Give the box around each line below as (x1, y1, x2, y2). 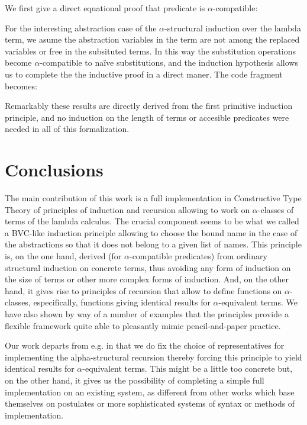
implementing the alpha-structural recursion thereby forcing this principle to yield (5, 350, 302, 363)
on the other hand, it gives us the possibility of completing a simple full (5, 374, 264, 386)
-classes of (257, 203, 294, 215)
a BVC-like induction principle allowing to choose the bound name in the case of (5, 226, 298, 239)
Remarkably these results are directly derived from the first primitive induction (5, 99, 293, 112)
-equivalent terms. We (218, 296, 298, 308)
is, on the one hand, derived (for (5, 250, 122, 262)
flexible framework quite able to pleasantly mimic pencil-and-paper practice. (5, 319, 281, 331)
